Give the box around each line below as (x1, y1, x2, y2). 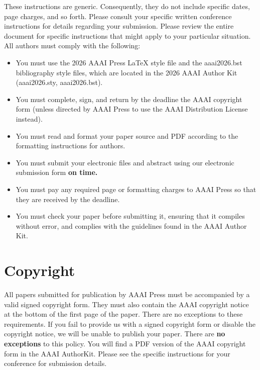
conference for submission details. (4, 358, 107, 368)
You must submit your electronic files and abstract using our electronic (16, 157, 234, 167)
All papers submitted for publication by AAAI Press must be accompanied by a (4, 289, 250, 299)
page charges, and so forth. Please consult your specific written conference (4, 11, 232, 21)
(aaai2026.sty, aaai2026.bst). (16, 77, 103, 87)
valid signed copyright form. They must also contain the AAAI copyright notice (4, 299, 249, 309)
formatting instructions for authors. (16, 140, 125, 151)
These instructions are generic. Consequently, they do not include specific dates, (4, 1, 250, 11)
